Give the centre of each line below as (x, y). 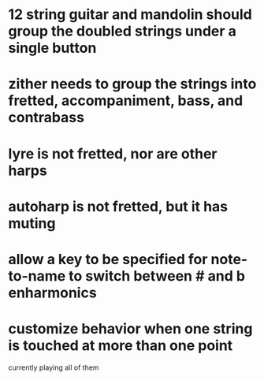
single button (52, 48)
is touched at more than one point (121, 346)
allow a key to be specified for (108, 259)
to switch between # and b (157, 276)
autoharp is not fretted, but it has (118, 206)
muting (32, 223)
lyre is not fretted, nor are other (113, 153)
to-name (37, 276)
